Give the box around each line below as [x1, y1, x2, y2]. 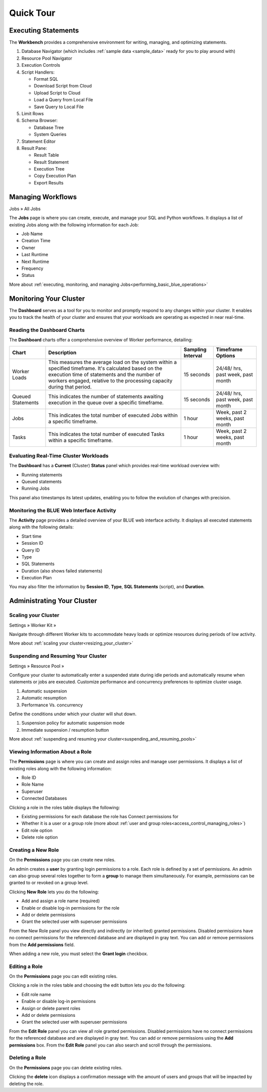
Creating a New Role [9, 846, 59, 853]
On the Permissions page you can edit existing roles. [9, 973, 118, 979]
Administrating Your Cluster [9, 597, 97, 605]
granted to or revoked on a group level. [9, 880, 89, 886]
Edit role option [21, 827, 53, 833]
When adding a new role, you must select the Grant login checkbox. [9, 951, 148, 957]
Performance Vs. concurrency [21, 702, 83, 708]
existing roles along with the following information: [9, 765, 112, 771]
